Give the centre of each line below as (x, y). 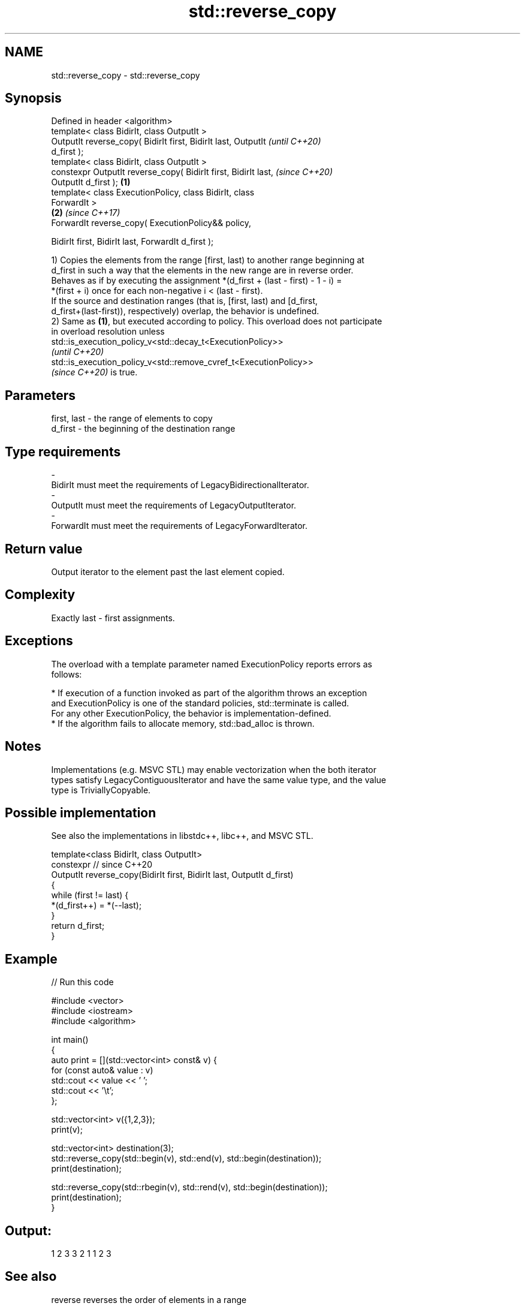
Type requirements (63, 452)
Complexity (40, 595)
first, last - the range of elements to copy (132, 419)
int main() (70, 1040)
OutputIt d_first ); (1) (91, 182)
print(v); (67, 1130)
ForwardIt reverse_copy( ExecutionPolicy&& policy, (151, 223)
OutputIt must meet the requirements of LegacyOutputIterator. (174, 505)
